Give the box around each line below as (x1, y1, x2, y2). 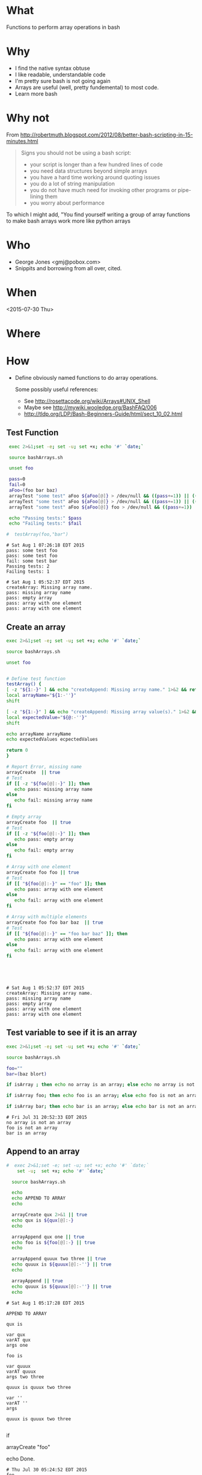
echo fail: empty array (14, 847, 74, 853)
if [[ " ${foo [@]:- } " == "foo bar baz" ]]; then (6, 930, 128, 936)
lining (29, 193, 44, 200)
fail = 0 (8, 482, 26, 488)
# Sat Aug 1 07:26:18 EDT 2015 (6, 542, 85, 548)
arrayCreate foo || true (6, 819, 71, 825)
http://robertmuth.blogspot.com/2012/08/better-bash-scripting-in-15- (20, 131, 194, 138)
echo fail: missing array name (14, 797, 93, 803)
